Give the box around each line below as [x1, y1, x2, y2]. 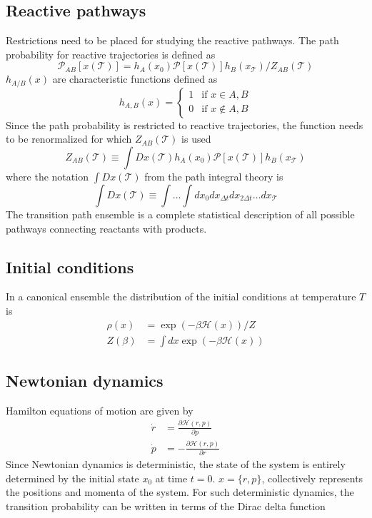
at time [155, 470, 188, 485]
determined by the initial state [6, 470, 139, 485]
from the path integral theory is [144, 169, 283, 184]
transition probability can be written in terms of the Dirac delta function [6, 498, 326, 513]
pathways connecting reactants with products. [6, 220, 207, 235]
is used [181, 131, 211, 146]
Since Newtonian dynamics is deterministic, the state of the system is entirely [6, 456, 346, 471]
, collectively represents [261, 470, 363, 485]
